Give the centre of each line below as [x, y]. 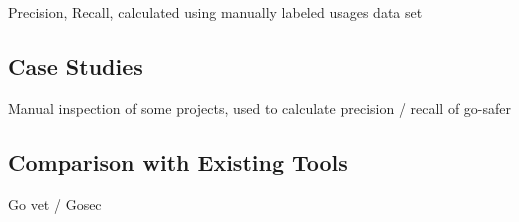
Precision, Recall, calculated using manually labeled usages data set [215, 12]
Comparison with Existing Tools [178, 161]
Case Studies [75, 65]
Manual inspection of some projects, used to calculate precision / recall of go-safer [260, 107]
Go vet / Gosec [55, 203]
